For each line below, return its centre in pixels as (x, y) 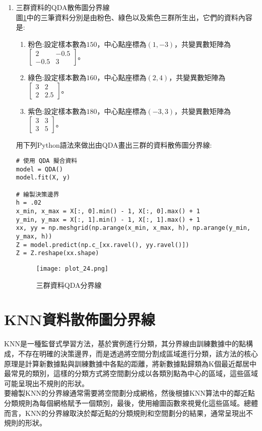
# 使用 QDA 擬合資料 (47, 161)
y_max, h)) (34, 237)
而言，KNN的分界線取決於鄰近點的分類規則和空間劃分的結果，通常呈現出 (125, 413)
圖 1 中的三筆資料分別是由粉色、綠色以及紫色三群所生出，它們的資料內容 (134, 17)
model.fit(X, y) (43, 178)
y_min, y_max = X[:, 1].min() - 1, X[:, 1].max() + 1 (108, 220)
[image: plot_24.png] (72, 269)
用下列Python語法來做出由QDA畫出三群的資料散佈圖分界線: (114, 144)
